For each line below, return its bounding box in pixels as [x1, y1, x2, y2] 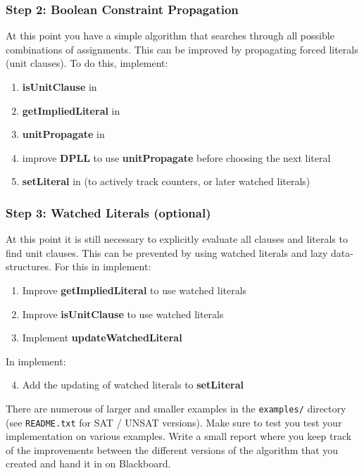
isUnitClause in [22, 80, 97, 94]
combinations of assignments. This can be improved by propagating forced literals [6, 42, 358, 56]
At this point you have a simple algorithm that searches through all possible [6, 28, 334, 43]
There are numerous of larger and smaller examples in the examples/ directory [6, 401, 346, 415]
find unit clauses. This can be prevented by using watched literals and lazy [6, 245, 328, 260]
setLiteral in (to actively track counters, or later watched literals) [22, 174, 310, 189]
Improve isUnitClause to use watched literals [22, 306, 224, 321]
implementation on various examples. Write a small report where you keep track [6, 429, 352, 443]
